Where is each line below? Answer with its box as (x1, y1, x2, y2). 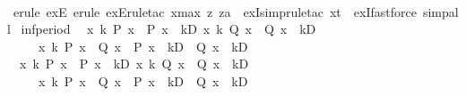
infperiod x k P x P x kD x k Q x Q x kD (21, 20, 316, 38)
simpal (422, 2, 459, 20)
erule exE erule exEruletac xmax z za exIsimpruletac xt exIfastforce (13, 2, 417, 20)
